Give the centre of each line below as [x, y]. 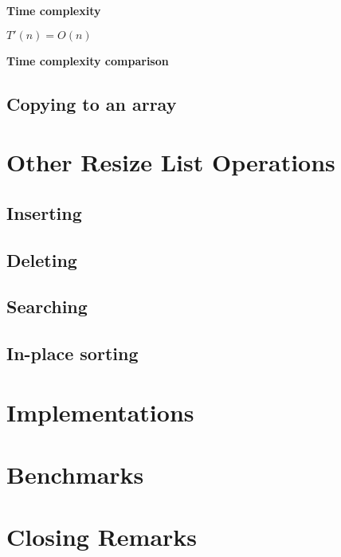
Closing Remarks [102, 537]
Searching [47, 306]
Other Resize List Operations [171, 162]
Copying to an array [92, 103]
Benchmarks [75, 475]
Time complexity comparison [88, 60]
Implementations [100, 412]
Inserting [44, 212]
